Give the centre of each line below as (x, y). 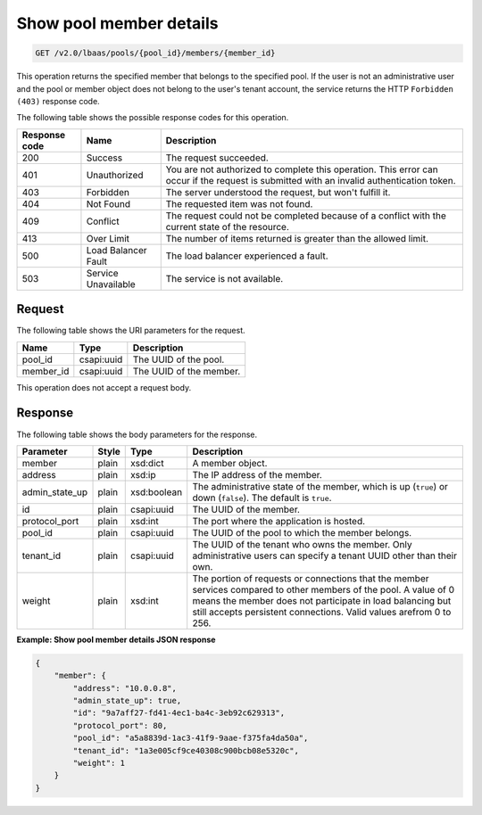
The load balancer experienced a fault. (247, 256)
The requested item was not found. (239, 203)
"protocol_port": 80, (120, 725)
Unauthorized (115, 175)
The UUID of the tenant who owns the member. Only (302, 544)
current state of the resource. (228, 226)
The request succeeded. (217, 158)
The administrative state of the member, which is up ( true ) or (320, 486)
